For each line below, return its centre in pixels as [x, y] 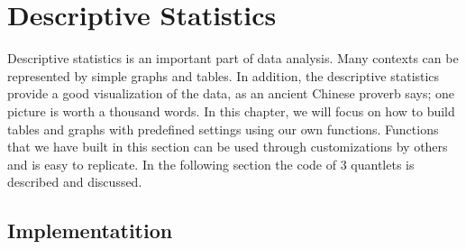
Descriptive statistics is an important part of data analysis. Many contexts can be [233, 58]
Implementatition [90, 231]
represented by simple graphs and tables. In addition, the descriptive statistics [224, 75]
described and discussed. [75, 182]
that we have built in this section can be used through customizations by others [228, 147]
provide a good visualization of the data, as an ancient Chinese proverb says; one [231, 93]
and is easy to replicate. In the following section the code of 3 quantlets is [211, 164]
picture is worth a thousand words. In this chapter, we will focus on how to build [231, 111]
